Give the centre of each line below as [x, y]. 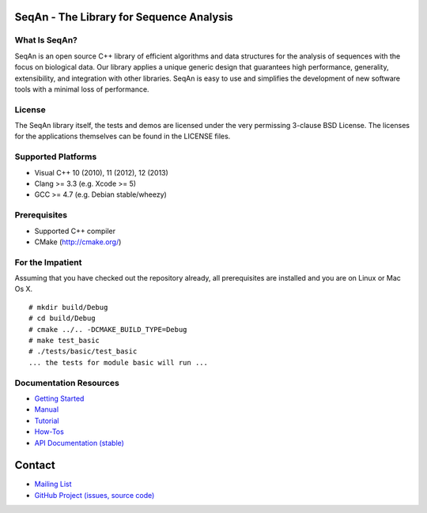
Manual [47, 409]
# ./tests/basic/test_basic [83, 351]
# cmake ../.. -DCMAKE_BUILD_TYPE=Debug [108, 329]
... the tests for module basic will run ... [119, 362]
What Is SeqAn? [46, 40]
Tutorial [47, 421]
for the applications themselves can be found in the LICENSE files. [123, 136]
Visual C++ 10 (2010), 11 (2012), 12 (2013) [102, 172]
